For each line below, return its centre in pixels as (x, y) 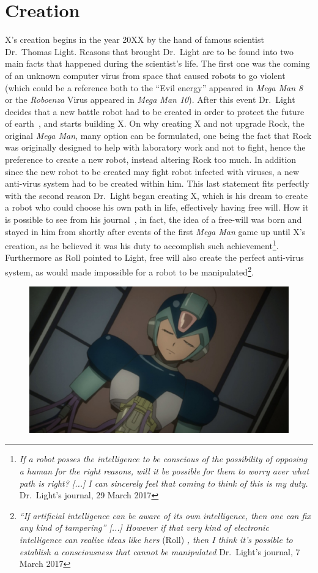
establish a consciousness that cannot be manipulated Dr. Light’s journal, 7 (160, 551)
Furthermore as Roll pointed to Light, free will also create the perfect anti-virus (154, 257)
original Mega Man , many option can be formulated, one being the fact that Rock (158, 135)
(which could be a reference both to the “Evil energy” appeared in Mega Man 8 (154, 87)
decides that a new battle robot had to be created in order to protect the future (155, 111)
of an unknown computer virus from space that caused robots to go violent (145, 75)
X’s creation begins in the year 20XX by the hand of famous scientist (135, 39)
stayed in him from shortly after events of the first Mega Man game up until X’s (155, 231)
